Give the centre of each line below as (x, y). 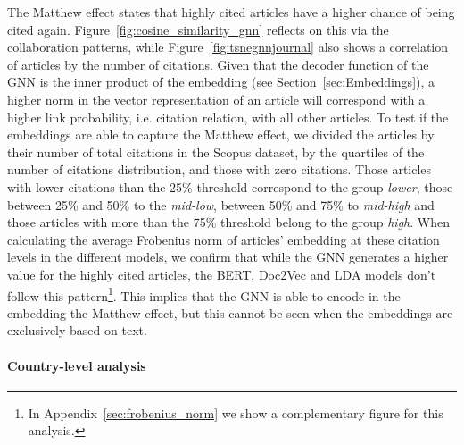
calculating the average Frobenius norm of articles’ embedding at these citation (224, 239)
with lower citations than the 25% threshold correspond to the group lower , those (230, 186)
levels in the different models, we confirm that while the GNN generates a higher (228, 257)
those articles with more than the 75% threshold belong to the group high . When (228, 222)
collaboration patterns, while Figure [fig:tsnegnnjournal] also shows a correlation (228, 47)
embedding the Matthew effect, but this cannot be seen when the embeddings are (230, 312)
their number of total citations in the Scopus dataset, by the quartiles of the (216, 151)
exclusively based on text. (77, 330)
